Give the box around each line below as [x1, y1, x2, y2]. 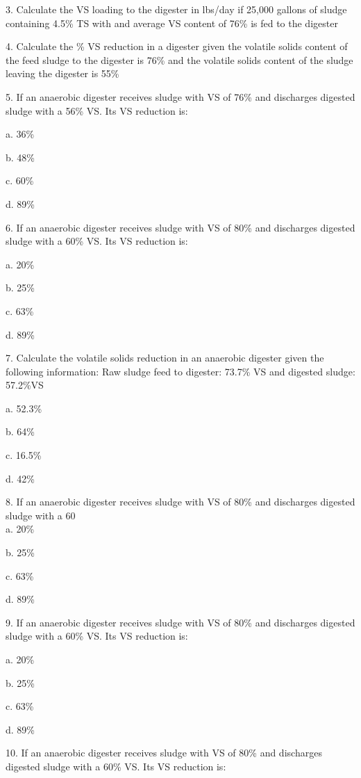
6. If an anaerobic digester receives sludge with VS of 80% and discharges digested [6, 220, 355, 234]
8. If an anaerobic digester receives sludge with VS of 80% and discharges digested [6, 494, 355, 509]
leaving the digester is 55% [6, 66, 119, 81]
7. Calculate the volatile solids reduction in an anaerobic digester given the [6, 350, 324, 365]
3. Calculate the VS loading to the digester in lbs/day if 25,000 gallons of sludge [6, 2, 347, 16]
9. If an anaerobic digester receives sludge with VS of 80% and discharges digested [6, 615, 355, 629]
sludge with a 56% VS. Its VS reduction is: [6, 103, 188, 117]
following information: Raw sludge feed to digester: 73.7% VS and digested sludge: [6, 364, 355, 378]
